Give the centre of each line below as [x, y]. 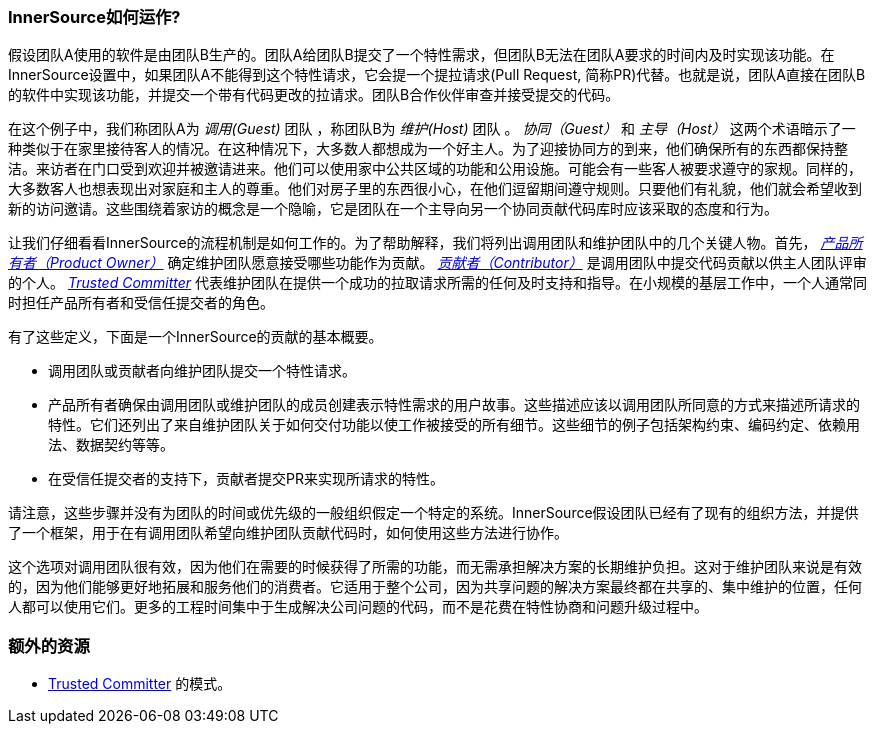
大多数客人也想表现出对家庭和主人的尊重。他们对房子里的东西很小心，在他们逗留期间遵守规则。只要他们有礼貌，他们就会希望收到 [435, 189]
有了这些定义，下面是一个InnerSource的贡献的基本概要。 [195, 337]
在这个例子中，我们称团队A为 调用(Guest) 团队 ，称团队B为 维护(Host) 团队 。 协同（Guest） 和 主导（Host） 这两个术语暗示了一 [432, 129]
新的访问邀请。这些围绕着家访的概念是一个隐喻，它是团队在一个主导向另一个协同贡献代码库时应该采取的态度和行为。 [393, 209]
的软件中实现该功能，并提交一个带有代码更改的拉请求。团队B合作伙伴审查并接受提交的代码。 [314, 95]
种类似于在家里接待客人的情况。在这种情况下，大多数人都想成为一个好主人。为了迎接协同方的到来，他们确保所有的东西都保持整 [428, 149]
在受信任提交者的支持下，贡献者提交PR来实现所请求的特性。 [246, 479]
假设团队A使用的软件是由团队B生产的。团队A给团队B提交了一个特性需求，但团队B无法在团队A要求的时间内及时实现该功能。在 [421, 55]
